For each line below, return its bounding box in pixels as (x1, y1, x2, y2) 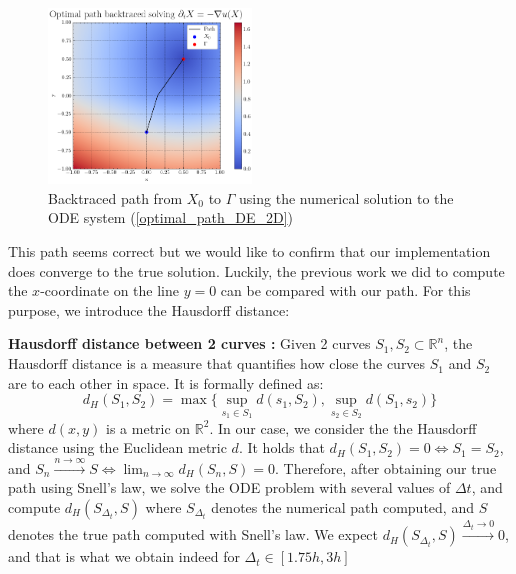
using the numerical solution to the (239, 187, 454, 208)
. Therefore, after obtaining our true (275, 457, 497, 478)
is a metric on (106, 417, 191, 438)
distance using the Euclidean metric (8, 437, 227, 458)
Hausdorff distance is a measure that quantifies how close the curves (8, 353, 426, 374)
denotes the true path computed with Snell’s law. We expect (8, 524, 379, 545)
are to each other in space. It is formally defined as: (8, 372, 324, 393)
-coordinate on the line (40, 280, 180, 301)
